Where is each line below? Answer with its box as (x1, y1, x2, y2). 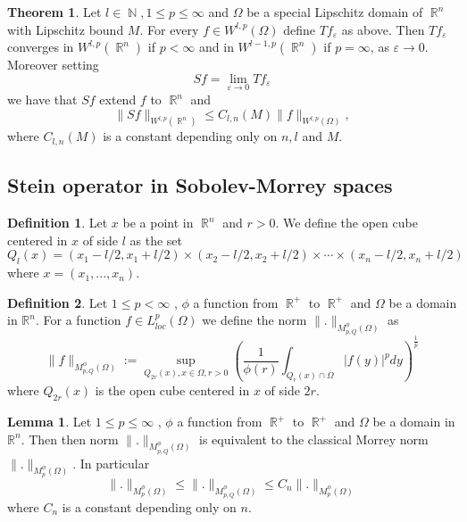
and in (199, 37, 234, 56)
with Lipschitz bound (7, 20, 124, 38)
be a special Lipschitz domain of (246, 3, 423, 21)
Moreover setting (7, 55, 99, 74)
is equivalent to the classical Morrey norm (199, 429, 429, 448)
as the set (129, 230, 183, 249)
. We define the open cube (275, 213, 418, 232)
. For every (139, 20, 199, 38)
